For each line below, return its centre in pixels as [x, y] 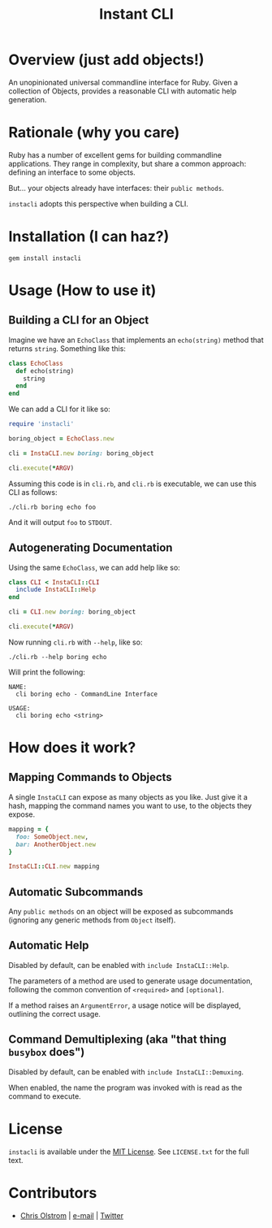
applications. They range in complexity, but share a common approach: [127, 163]
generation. [28, 99]
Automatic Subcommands [76, 892]
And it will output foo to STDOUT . [60, 522]
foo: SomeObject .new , [52, 837]
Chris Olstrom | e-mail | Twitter [72, 1215]
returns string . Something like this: [67, 348]
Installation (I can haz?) [89, 237]
